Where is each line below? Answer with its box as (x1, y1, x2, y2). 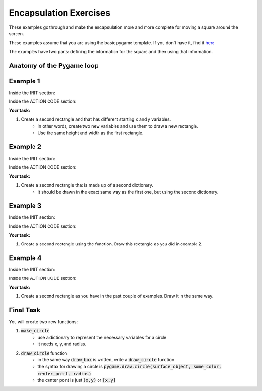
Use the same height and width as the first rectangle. (37, 130, 144, 136)
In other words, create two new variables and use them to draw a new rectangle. (37, 123, 198, 129)
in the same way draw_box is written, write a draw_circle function (37, 357, 175, 363)
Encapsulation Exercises (9, 7, 111, 18)
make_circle (21, 328, 49, 333)
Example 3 (9, 201, 42, 210)
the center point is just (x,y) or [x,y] (37, 377, 116, 383)
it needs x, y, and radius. (37, 341, 87, 347)
